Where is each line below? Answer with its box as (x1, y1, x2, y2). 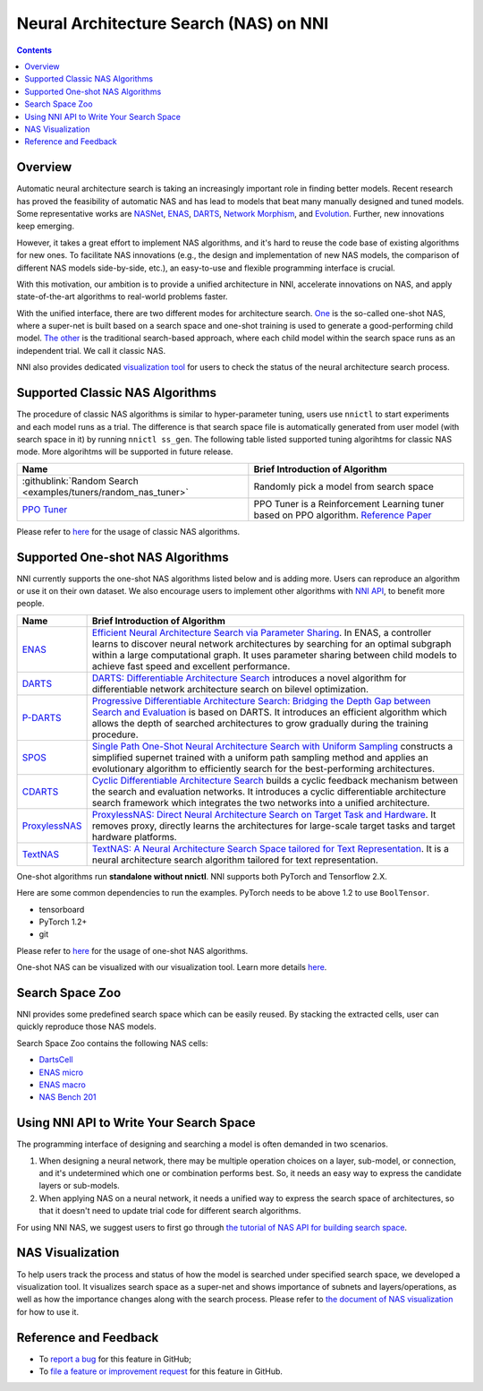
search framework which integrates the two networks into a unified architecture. (91, 796, 430, 809)
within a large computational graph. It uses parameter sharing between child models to (91, 648, 458, 661)
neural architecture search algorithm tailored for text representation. (91, 854, 379, 866)
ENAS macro (38, 1079, 87, 1090)
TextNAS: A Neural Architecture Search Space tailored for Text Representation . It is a (91, 842, 449, 854)
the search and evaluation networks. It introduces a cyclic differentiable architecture (91, 785, 446, 797)
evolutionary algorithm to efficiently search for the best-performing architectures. (91, 762, 436, 775)
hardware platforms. (91, 830, 178, 843)
